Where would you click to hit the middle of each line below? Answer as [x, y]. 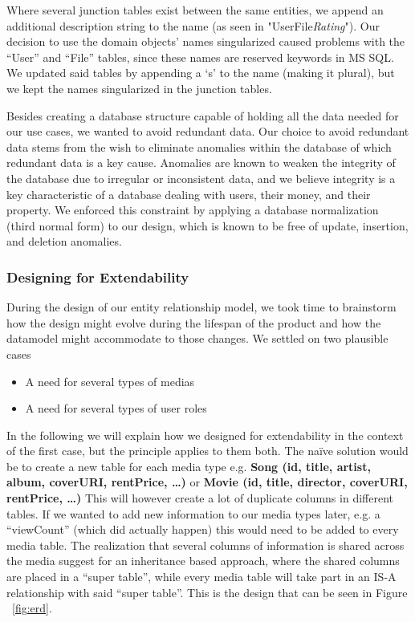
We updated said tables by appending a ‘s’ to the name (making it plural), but [201, 73]
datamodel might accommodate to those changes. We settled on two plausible [197, 338]
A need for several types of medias [110, 381]
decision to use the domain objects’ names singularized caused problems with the [206, 41]
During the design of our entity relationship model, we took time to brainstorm [201, 307]
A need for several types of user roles [116, 408]
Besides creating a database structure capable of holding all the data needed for [203, 115]
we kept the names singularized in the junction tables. [139, 88]
